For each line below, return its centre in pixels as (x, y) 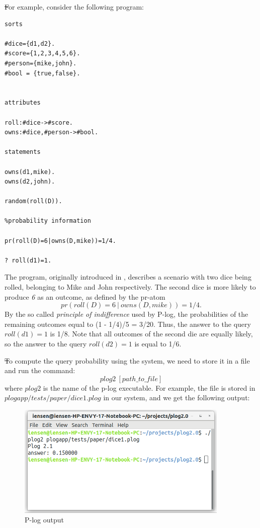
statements (23, 152)
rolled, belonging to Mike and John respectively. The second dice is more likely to (130, 287)
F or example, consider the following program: (74, 7)
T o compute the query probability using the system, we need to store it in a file (127, 360)
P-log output (44, 520)
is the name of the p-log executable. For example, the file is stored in (149, 387)
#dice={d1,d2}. (30, 43)
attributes (23, 103)
